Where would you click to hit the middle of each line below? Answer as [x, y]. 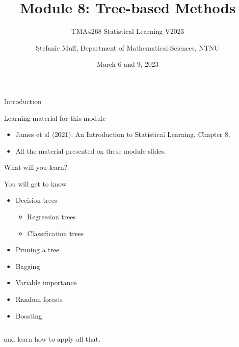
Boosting [29, 315]
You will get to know [35, 183]
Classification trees [55, 233]
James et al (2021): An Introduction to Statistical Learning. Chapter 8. [123, 134]
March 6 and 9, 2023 [128, 64]
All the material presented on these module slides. [91, 150]
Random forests [39, 299]
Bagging [28, 266]
